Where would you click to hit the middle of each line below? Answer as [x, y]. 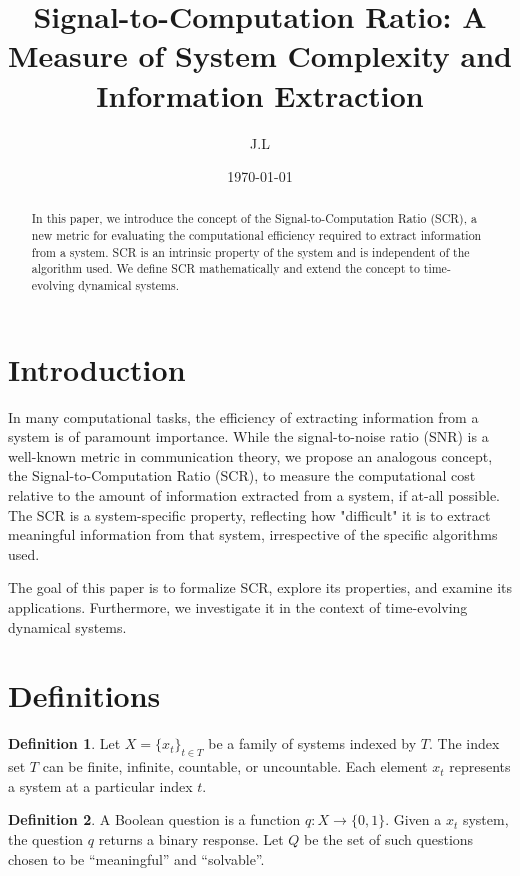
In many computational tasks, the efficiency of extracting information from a [243, 416]
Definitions [84, 695]
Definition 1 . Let [64, 743]
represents [480, 766]
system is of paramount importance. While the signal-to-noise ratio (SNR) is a [248, 436]
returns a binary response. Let [191, 838]
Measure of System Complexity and [260, 55]
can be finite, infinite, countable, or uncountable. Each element [235, 766]
